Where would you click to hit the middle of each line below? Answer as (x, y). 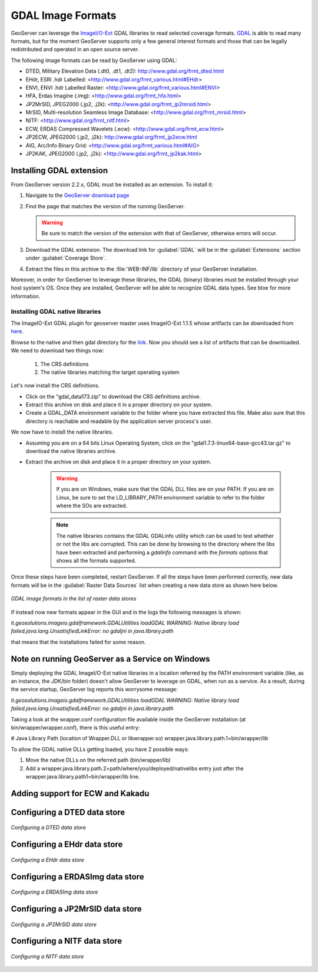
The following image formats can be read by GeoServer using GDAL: (94, 60)
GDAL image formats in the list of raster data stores (74, 599)
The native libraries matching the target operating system (110, 372)
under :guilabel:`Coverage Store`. (66, 258)
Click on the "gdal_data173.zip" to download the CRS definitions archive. (113, 396)
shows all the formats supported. (96, 560)
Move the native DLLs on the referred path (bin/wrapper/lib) (98, 760)
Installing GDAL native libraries (56, 311)
